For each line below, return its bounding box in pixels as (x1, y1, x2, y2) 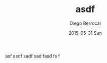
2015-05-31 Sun (68, 30, 102, 36)
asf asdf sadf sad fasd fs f (5, 53, 60, 59)
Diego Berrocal (69, 20, 101, 26)
